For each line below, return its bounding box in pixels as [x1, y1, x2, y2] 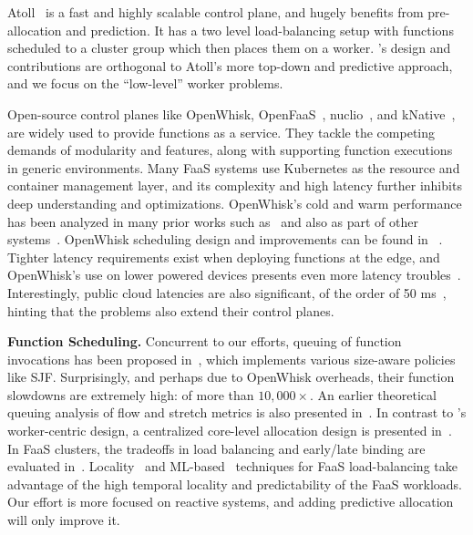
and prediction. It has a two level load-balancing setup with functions [66, 20, 454, 39]
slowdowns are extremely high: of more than [7, 385, 254, 404]
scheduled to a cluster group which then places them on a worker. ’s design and [7, 38, 451, 57]
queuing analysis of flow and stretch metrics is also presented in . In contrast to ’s [7, 403, 467, 422]
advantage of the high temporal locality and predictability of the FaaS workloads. [7, 474, 462, 493]
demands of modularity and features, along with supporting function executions [7, 140, 453, 159]
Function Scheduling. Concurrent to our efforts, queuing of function [7, 332, 402, 351]
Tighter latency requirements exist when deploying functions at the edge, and [7, 247, 440, 266]
